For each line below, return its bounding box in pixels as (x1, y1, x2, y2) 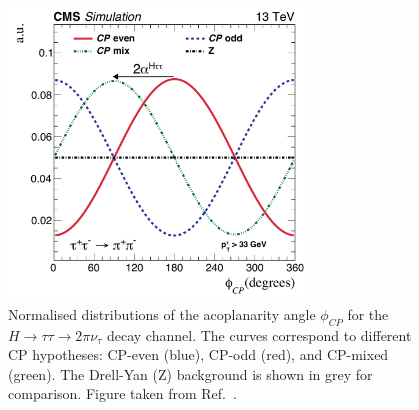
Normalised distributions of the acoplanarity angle (8, 303, 316, 324)
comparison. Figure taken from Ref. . (8, 383, 237, 404)
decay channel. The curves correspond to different (106, 324, 412, 345)
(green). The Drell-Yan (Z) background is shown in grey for (8, 363, 373, 384)
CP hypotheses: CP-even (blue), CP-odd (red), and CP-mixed (8, 344, 389, 365)
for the (347, 303, 389, 324)
